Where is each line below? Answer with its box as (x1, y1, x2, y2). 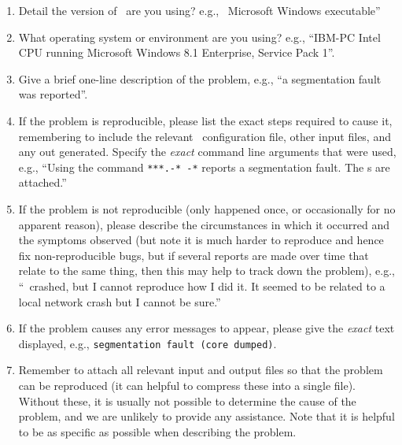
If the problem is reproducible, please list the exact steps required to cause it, (18, 112, 393, 128)
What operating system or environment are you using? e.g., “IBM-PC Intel (18, 28, 381, 45)
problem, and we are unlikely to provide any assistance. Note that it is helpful (18, 408, 395, 425)
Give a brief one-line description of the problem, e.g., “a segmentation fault (18, 70, 382, 87)
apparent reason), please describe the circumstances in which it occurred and (18, 216, 389, 232)
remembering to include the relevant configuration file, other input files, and (18, 128, 391, 144)
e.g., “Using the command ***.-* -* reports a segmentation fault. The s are (18, 158, 390, 175)
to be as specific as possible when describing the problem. (18, 423, 297, 439)
